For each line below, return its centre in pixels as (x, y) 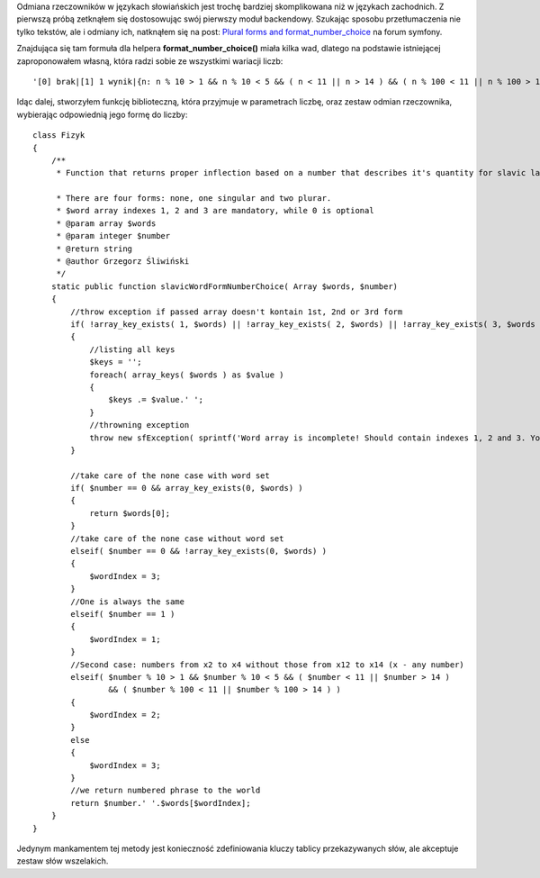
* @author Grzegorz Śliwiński (123, 262)
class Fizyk (59, 136)
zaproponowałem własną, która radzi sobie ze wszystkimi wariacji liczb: (150, 61)
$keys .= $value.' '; (156, 400)
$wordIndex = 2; (125, 715)
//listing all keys (132, 349)
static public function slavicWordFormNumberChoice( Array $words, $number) (225, 286)
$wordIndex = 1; (125, 639)
